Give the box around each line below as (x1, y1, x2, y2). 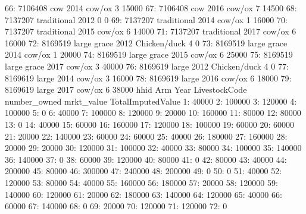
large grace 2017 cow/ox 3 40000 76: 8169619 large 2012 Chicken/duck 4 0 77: (5, 59, 289, 72)
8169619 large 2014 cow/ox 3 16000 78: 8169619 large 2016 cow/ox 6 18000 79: (5, 71, 292, 84)
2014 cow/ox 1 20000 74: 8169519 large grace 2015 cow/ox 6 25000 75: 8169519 (5, 48, 293, 61)
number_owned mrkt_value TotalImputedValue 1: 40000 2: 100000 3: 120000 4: (5, 95, 297, 107)
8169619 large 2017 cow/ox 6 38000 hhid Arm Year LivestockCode (5, 83, 247, 96)
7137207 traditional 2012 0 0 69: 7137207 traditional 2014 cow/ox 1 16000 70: (5, 13, 288, 26)
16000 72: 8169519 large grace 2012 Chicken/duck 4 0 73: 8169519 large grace (5, 36, 288, 49)
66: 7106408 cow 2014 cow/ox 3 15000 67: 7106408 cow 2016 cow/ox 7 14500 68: (5, 2, 297, 14)
